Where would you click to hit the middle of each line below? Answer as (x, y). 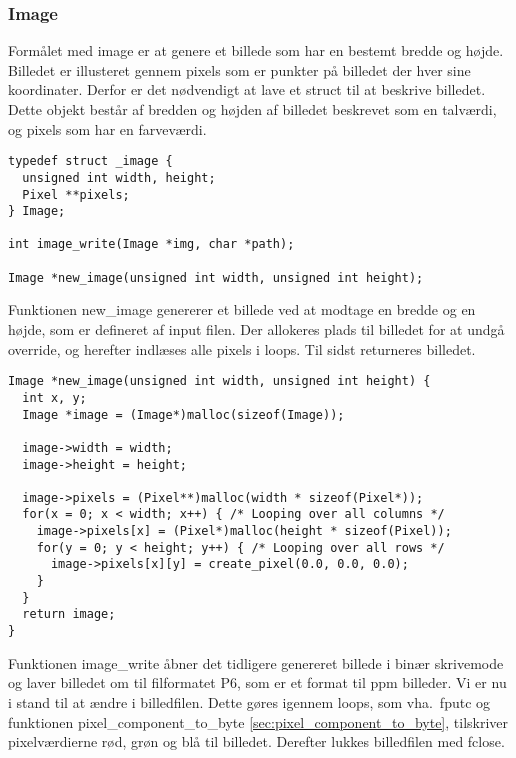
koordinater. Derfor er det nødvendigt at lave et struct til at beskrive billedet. (247, 89)
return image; (69, 614)
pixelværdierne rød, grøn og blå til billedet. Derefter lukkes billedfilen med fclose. (256, 741)
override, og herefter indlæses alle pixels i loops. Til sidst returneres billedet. (242, 348)
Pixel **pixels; (76, 194)
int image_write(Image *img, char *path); (151, 244)
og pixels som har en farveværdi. (107, 128)
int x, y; (54, 397)
